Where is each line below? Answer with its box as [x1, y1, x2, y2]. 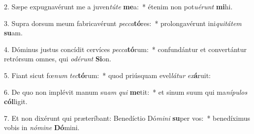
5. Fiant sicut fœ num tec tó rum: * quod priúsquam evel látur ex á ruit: [4, 70, 211, 80]
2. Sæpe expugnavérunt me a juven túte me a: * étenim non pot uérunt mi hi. [4, 1, 233, 11]
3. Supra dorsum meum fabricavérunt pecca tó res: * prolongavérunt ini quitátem [4, 18, 242, 28]
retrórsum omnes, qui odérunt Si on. [4, 54, 111, 64]
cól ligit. [4, 96, 28, 107]
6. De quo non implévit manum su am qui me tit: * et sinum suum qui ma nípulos [4, 86, 248, 97]
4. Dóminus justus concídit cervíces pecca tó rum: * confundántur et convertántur [4, 44, 247, 54]
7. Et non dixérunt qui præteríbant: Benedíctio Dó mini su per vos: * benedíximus [4, 112, 250, 123]
